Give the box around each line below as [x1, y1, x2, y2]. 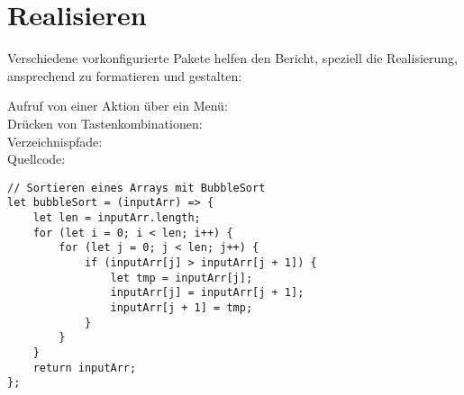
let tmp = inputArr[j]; [110, 271, 253, 284]
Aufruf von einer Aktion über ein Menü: [7, 96, 228, 115]
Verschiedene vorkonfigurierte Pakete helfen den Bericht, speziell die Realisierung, [7, 49, 458, 67]
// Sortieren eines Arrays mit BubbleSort [7, 181, 266, 194]
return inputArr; [32, 361, 137, 374]
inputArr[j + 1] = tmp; [110, 301, 253, 314]
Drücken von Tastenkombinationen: [7, 113, 203, 132]
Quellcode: [7, 149, 66, 168]
